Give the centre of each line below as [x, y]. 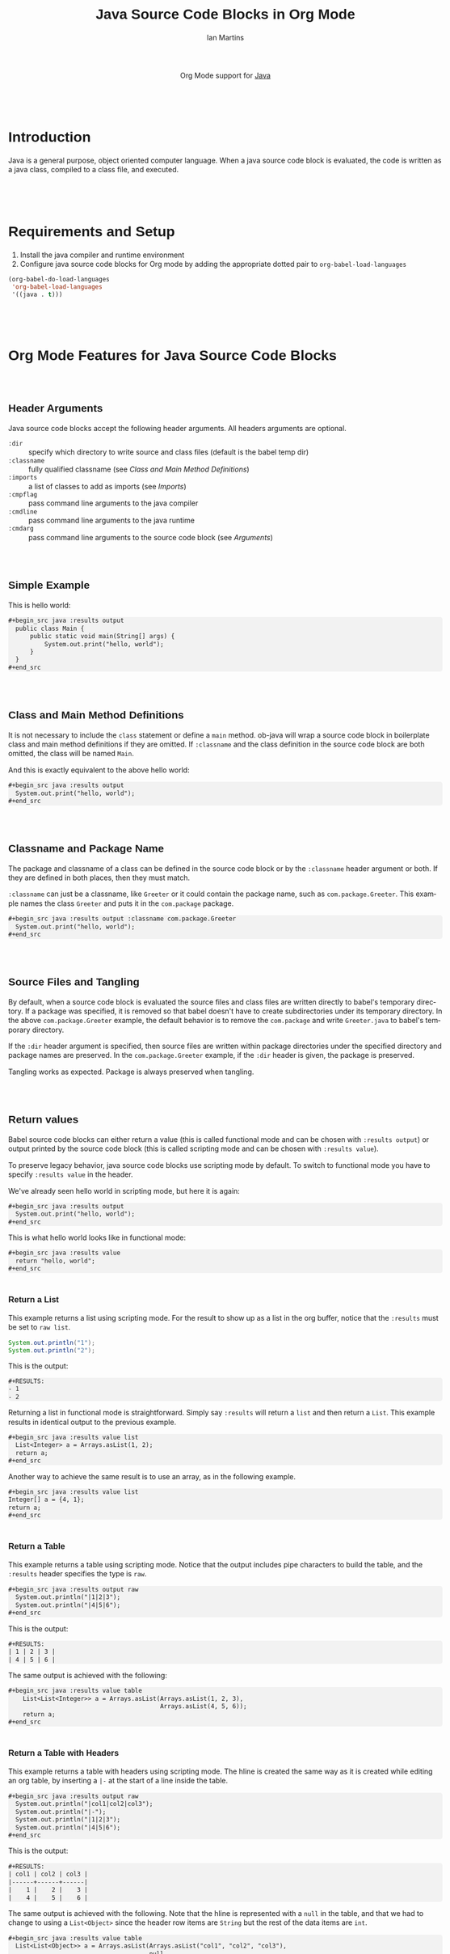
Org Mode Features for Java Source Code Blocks [173, 355]
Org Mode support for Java [225, 75]
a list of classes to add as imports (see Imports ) [107, 486]
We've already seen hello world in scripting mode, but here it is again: [124, 1191]
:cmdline [23, 512]
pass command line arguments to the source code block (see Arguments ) [151, 537]
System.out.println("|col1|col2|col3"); [84, 1804]
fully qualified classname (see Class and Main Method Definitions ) [139, 469]
